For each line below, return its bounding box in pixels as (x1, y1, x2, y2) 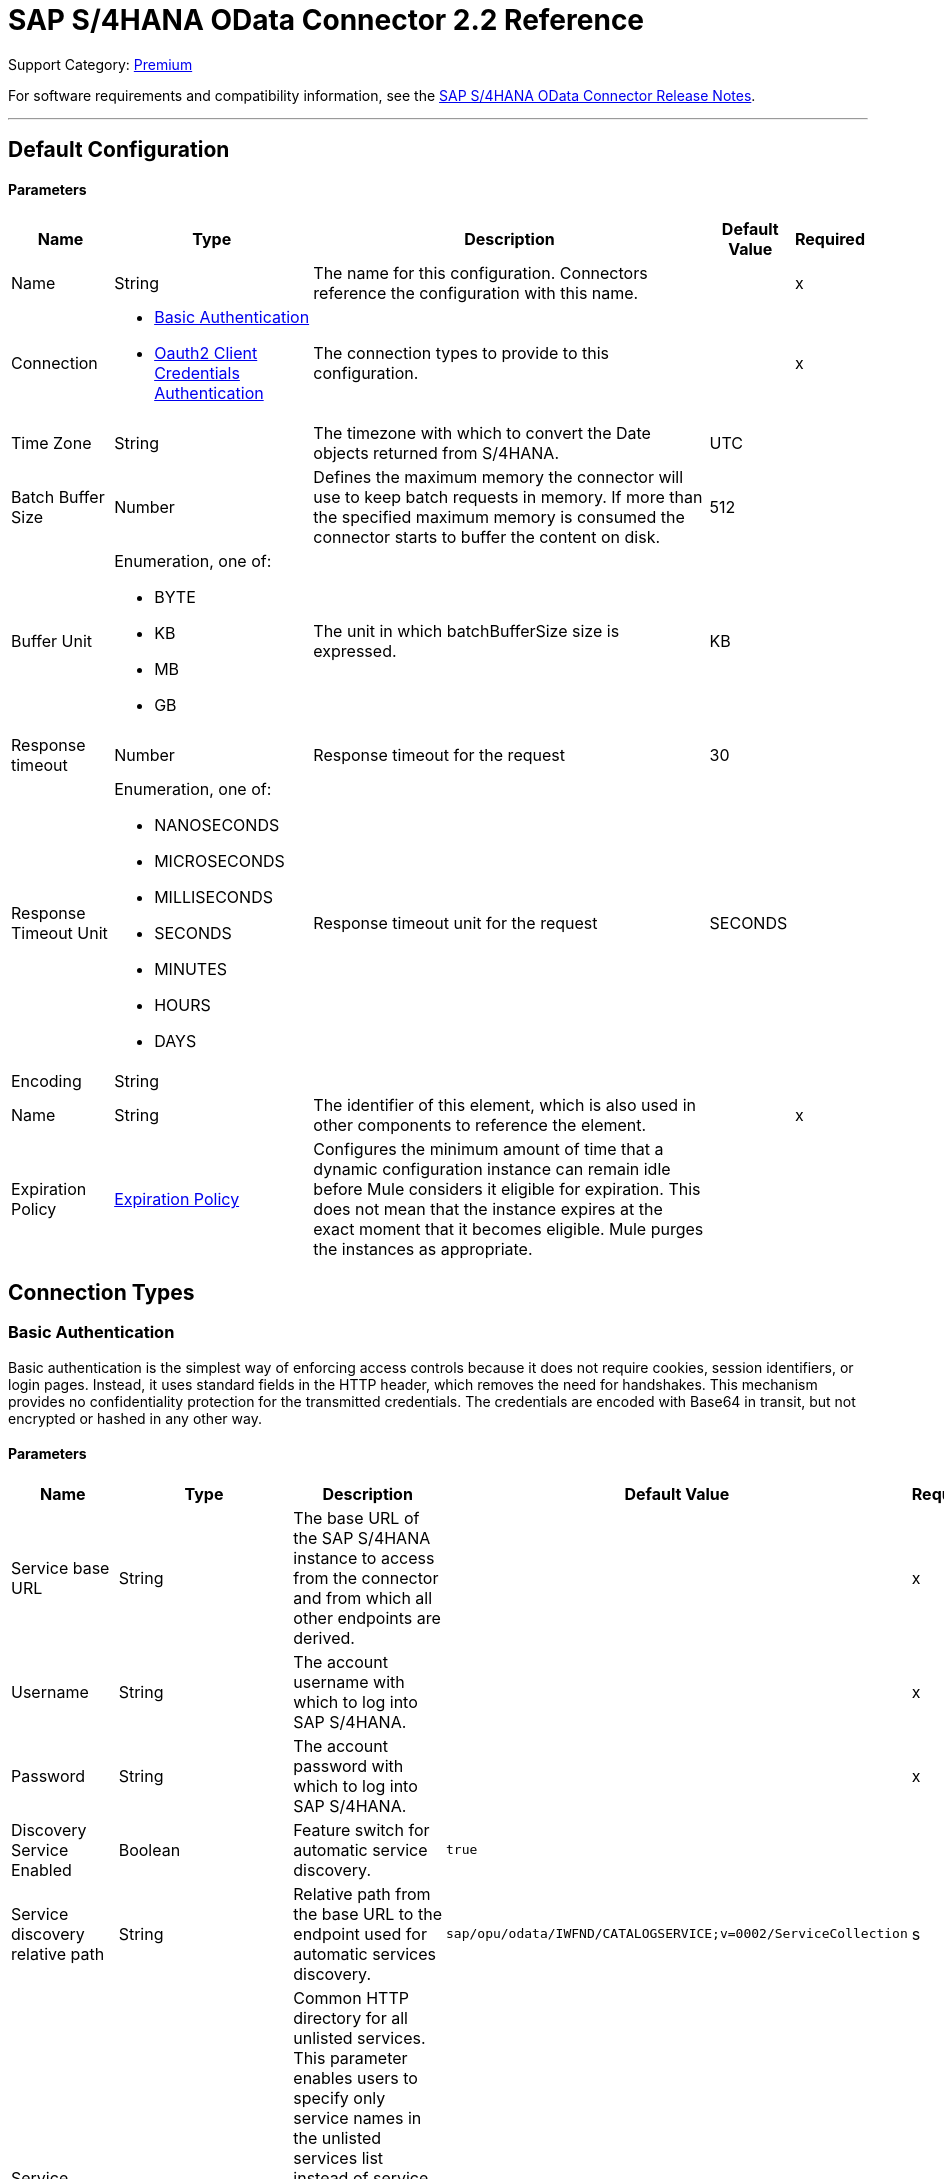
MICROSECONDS (154, 851, 285, 872)
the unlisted (293, 2127, 382, 2148)
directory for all (293, 2007, 408, 2028)
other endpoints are (293, 1607, 441, 1628)
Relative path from (293, 1883, 431, 1904)
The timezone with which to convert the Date (313, 423, 651, 444)
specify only (293, 2087, 386, 2108)
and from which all (293, 1587, 433, 1608)
